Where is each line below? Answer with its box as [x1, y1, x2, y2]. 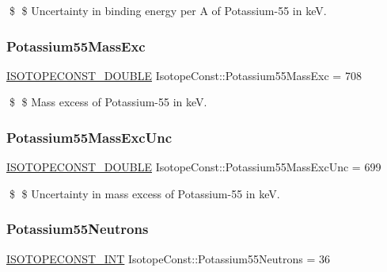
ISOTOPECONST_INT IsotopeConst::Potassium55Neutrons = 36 [6, 250, 330, 266]
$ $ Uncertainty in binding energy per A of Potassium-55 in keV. [9, 2, 327, 18]
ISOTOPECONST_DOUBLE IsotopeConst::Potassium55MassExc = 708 [6, 67, 362, 83]
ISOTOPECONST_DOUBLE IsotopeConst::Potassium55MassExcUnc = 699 [6, 159, 381, 175]
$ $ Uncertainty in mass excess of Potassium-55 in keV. [9, 185, 280, 201]
